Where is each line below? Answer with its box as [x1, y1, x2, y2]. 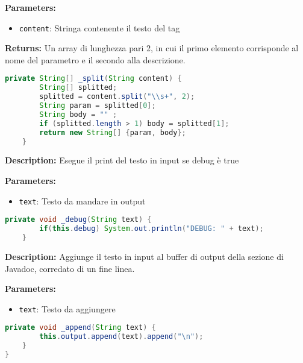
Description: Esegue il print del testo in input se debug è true [5, 154, 239, 166]
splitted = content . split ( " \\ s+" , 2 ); [39, 92, 195, 101]
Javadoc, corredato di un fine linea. [5, 262, 135, 274]
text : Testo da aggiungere [19, 302, 116, 315]
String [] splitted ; [39, 83, 117, 92]
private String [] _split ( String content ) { [5, 74, 182, 83]
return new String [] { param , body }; [39, 128, 186, 137]
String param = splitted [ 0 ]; [39, 101, 156, 110]
